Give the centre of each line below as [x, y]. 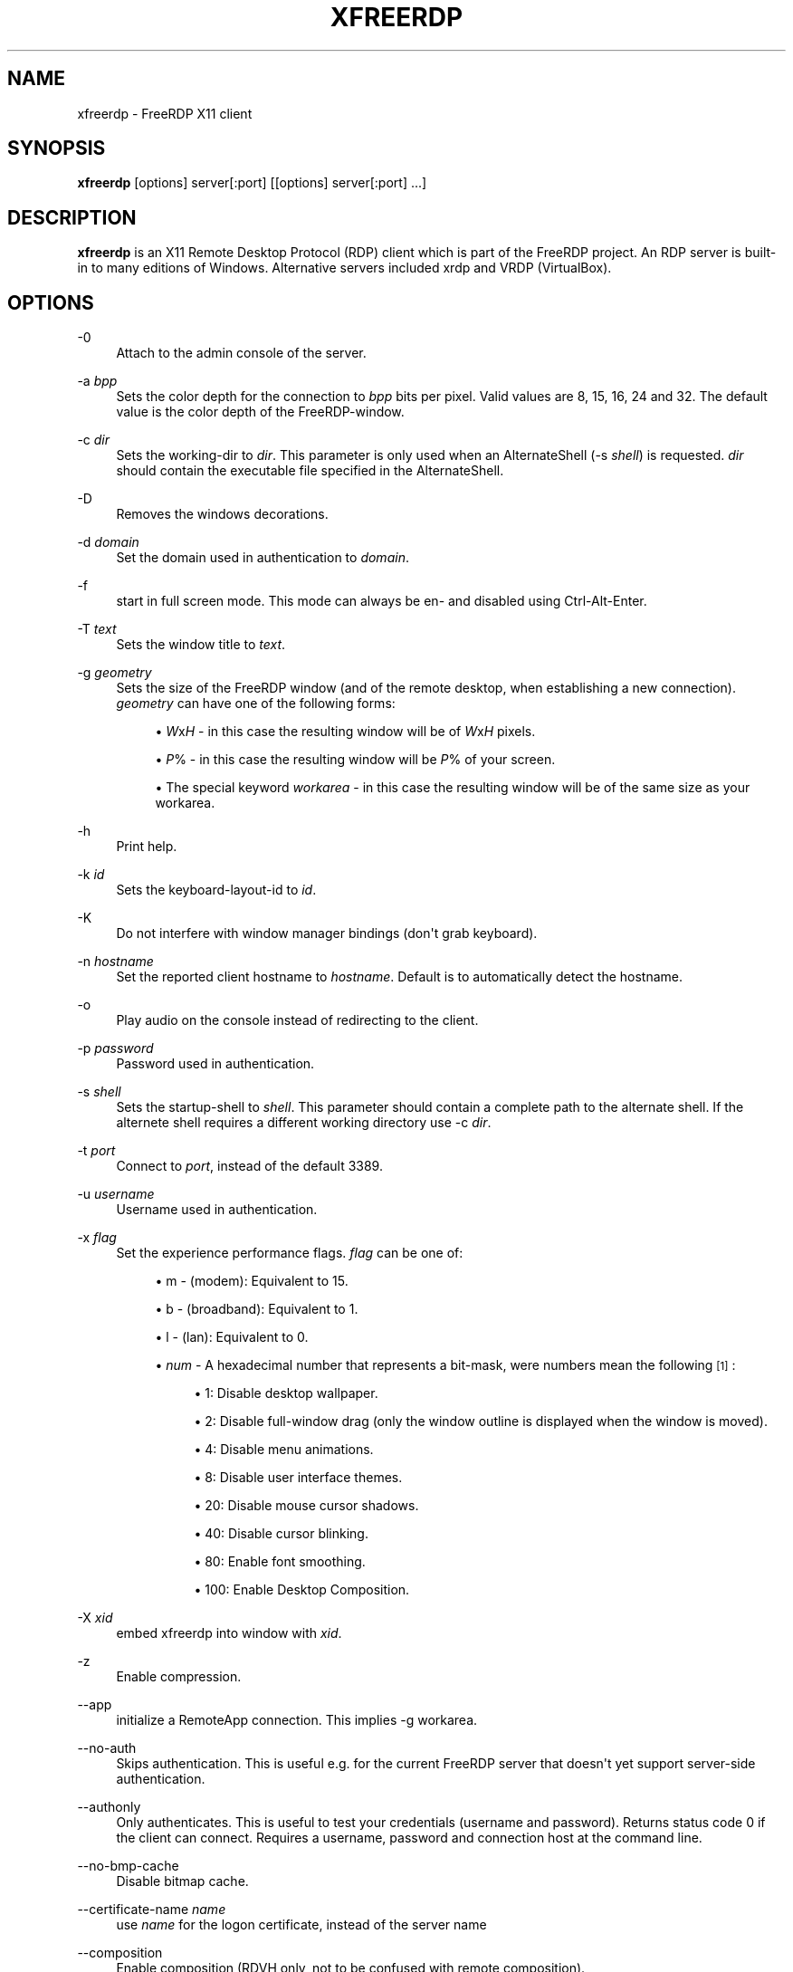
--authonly [109, 1807]
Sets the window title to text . [201, 645]
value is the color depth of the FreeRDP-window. [260, 412]
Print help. [147, 847]
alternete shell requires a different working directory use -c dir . [304, 1123]
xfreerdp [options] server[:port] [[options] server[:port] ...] [252, 183]
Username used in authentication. [217, 1210]
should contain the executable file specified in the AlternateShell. [310, 471]
